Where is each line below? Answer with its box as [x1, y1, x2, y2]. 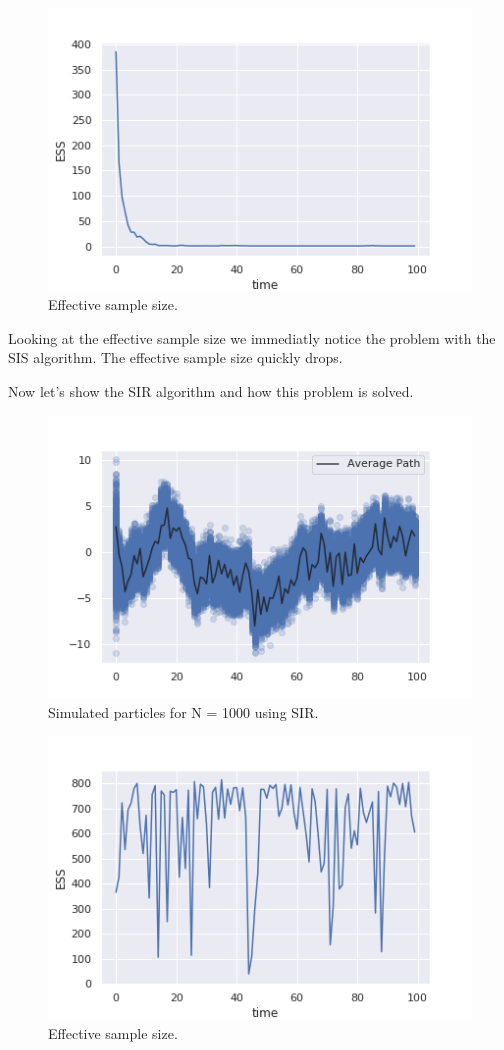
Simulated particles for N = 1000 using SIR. [48, 701, 319, 722]
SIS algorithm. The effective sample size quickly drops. [8, 347, 343, 368]
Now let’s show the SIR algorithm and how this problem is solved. [8, 381, 414, 402]
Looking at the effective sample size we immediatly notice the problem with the [8, 327, 496, 348]
